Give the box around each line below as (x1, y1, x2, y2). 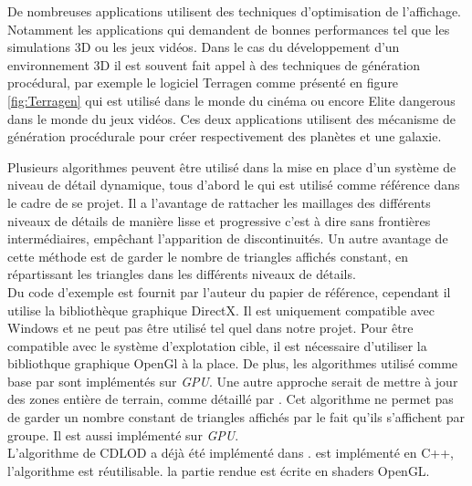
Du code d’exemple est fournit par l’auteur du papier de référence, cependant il (7, 282, 451, 301)
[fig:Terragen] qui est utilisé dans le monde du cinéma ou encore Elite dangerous (7, 90, 456, 109)
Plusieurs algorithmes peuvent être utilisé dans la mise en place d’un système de (7, 157, 456, 176)
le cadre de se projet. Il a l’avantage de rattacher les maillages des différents (7, 192, 431, 212)
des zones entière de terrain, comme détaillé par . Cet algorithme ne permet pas (7, 389, 454, 408)
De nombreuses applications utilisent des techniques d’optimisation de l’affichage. (7, 2, 461, 20)
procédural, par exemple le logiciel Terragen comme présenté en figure (7, 73, 399, 92)
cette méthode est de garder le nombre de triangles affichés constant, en (7, 246, 409, 265)
